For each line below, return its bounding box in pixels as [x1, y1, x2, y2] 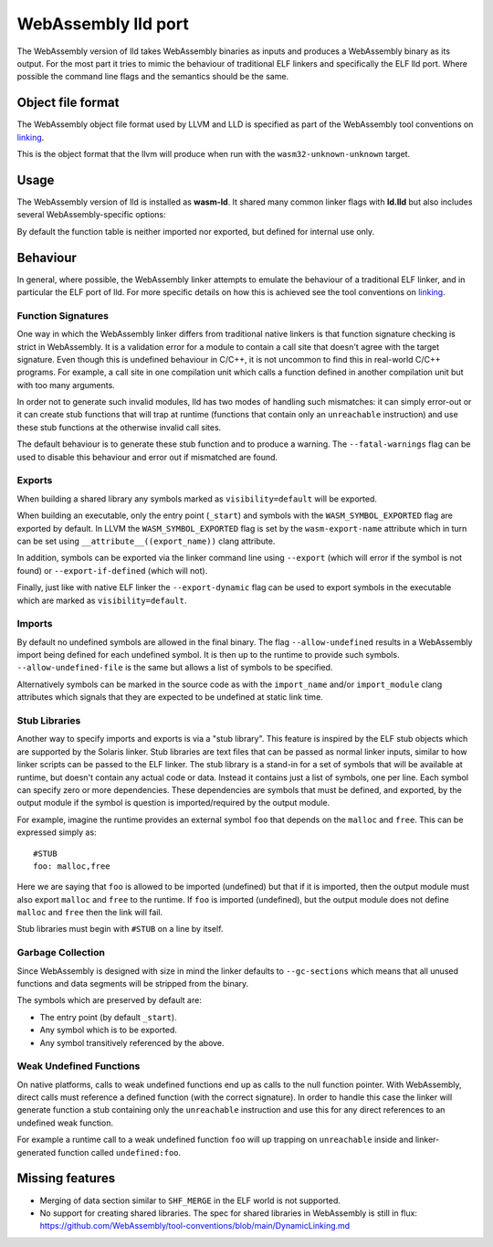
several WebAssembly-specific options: [16, 209, 166, 220]
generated [16, 1147, 57, 1157]
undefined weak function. [16, 1117, 114, 1128]
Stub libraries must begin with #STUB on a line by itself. [16, 924, 224, 935]
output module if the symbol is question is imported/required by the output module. [16, 798, 330, 808]
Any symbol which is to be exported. [39, 1024, 178, 1036]
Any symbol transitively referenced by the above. [39, 1037, 225, 1048]
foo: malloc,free [33, 861, 110, 872]
